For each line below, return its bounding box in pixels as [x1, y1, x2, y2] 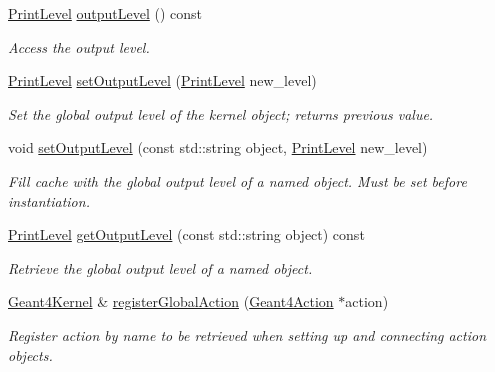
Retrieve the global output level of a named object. [8, 257, 313, 278]
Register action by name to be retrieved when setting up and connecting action [8, 324, 487, 345]
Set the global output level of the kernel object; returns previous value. [8, 103, 434, 124]
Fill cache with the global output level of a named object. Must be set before [8, 170, 467, 191]
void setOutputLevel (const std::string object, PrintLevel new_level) [8, 137, 428, 158]
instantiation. [8, 190, 90, 211]
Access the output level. [8, 36, 150, 57]
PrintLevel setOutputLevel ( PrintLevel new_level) [8, 70, 317, 91]
